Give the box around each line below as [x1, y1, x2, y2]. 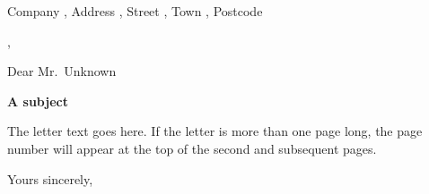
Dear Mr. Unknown [7, 62, 117, 80]
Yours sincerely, [7, 169, 93, 188]
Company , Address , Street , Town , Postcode [7, 2, 263, 20]
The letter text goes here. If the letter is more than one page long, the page [7, 122, 423, 140]
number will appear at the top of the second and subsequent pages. [7, 139, 377, 157]
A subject [7, 91, 68, 110]
